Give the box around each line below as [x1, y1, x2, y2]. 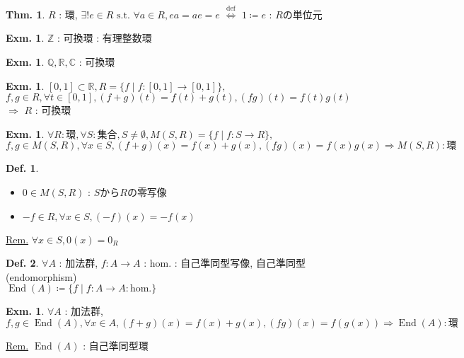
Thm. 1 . [6, 6, 45, 21]
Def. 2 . [6, 255, 39, 270]
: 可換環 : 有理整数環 [57, 30, 152, 45]
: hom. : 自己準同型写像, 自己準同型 [144, 255, 306, 270]
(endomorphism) [6, 269, 77, 284]
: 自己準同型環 [83, 337, 149, 352]
